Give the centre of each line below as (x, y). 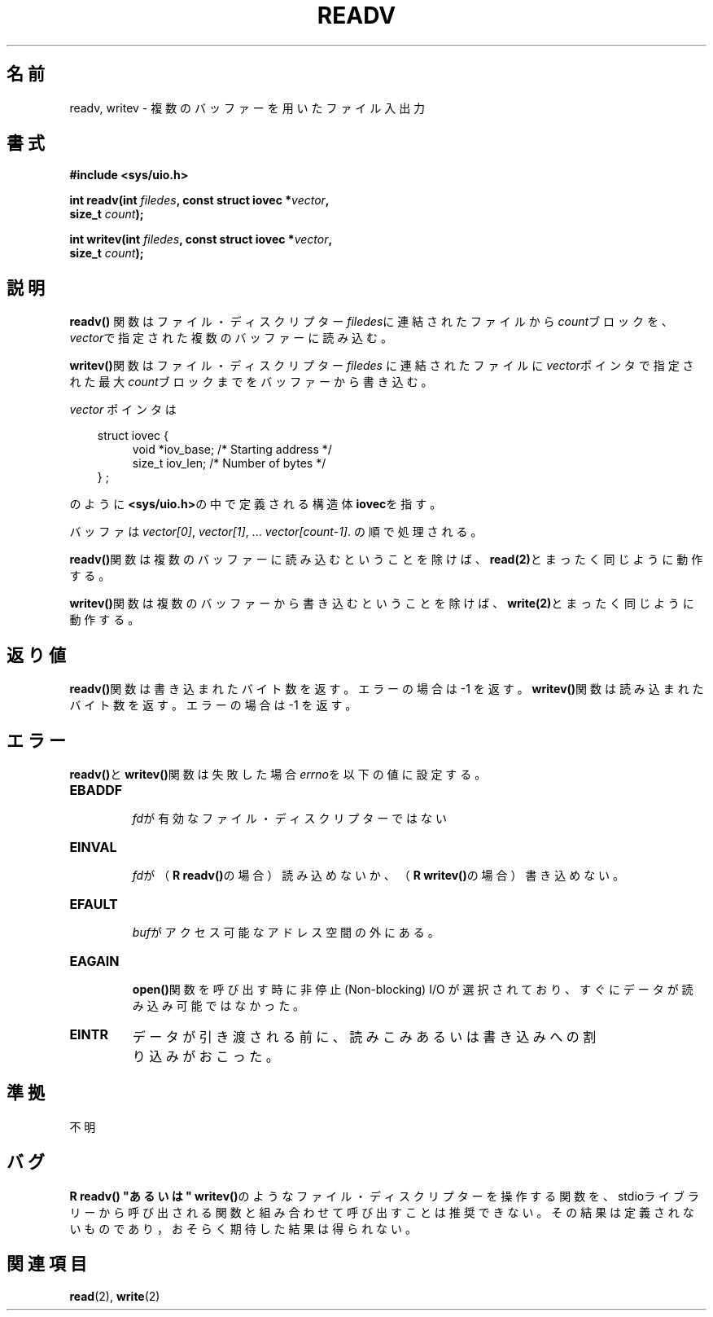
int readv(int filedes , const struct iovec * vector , (199, 200)
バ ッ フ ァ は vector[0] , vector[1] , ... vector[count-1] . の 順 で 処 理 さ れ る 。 (276, 532)
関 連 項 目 (47, 1264)
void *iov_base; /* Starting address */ (232, 450)
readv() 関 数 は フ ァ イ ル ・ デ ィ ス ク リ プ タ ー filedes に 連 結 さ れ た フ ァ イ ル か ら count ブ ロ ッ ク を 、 (371, 322)
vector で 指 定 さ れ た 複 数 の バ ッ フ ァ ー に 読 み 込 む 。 (231, 338)
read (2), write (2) (115, 1296)
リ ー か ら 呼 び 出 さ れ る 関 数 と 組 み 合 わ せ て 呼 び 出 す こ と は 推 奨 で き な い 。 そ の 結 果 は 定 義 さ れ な (382, 1212)
